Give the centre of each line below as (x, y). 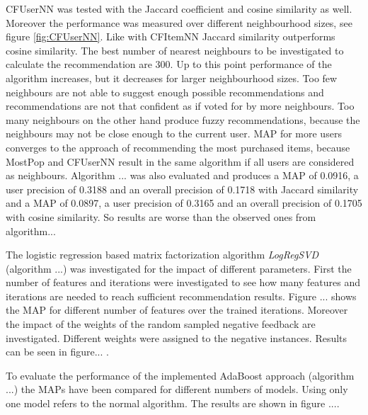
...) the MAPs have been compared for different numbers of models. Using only (177, 389)
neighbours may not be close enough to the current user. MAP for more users (174, 133)
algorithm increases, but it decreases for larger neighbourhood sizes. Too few (172, 78)
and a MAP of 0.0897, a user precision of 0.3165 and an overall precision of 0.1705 (184, 203)
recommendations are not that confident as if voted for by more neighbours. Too (180, 106)
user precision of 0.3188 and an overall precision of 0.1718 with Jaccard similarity (182, 189)
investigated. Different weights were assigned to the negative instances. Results (177, 337)
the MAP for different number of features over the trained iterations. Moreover (177, 310)
